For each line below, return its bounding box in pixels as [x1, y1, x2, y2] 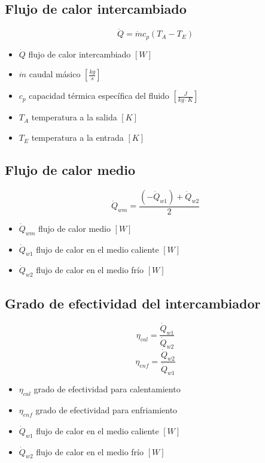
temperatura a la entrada [31, 131, 124, 144]
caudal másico [29, 68, 81, 80]
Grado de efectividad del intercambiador [5, 293, 261, 312]
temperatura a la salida [31, 111, 117, 123]
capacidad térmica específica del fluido [29, 89, 169, 102]
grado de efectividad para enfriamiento [35, 404, 178, 416]
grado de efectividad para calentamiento [33, 383, 181, 395]
